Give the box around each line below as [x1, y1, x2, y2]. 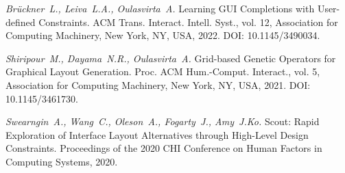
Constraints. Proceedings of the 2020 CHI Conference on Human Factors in [5, 141, 322, 155]
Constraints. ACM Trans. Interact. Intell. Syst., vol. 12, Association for [38, 14, 338, 29]
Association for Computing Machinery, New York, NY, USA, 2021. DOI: [5, 77, 311, 92]
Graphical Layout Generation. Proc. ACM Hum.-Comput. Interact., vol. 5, [5, 64, 320, 79]
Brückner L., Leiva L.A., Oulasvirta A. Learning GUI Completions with [5, 1, 315, 15]
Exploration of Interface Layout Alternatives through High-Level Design [5, 127, 309, 142]
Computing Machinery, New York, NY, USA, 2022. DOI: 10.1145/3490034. [5, 28, 320, 42]
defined [5, 14, 36, 29]
